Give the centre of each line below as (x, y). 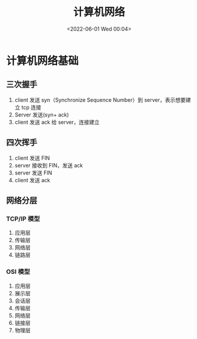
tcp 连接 (31, 107)
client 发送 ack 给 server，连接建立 (57, 122)
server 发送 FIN (33, 173)
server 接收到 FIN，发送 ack (49, 165)
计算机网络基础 (42, 61)
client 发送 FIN (32, 158)
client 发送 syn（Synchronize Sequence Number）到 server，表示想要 (100, 100)
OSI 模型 (18, 272)
